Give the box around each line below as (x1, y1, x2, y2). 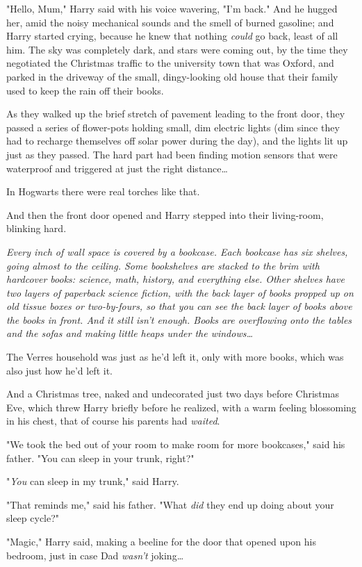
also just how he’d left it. (6, 363, 113, 377)
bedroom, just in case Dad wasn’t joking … (6, 548, 184, 562)
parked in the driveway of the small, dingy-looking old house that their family (6, 69, 338, 83)
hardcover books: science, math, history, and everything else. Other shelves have (6, 272, 345, 286)
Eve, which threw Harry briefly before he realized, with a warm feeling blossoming (6, 400, 356, 414)
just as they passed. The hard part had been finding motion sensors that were (6, 147, 338, 161)
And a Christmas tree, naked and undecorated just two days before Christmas (6, 386, 339, 401)
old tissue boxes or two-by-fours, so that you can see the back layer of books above (6, 299, 352, 313)
